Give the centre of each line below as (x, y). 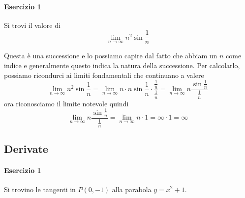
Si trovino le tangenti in (40, 189)
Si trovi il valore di (32, 25)
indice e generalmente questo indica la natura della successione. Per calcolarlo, (122, 65)
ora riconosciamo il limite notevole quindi (66, 103)
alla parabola (132, 189)
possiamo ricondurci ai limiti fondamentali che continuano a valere (104, 75)
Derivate (26, 149)
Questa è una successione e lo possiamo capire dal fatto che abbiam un (111, 56)
